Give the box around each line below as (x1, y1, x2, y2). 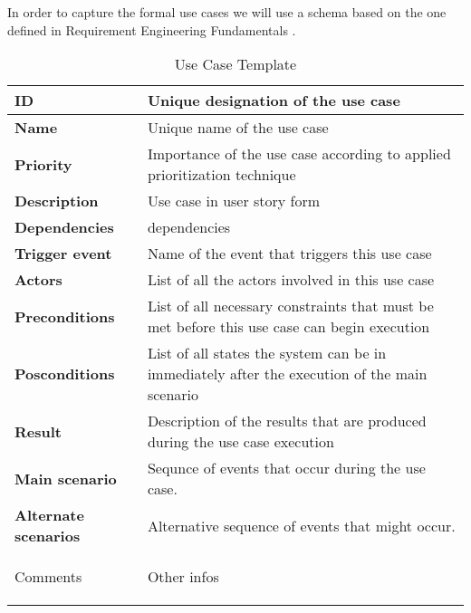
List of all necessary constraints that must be (147, 295, 434, 317)
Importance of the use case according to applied (147, 143, 451, 165)
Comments (14, 566, 82, 588)
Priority (14, 153, 72, 175)
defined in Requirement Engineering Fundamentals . (7, 20, 296, 39)
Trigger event (14, 243, 112, 264)
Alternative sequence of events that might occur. (147, 514, 456, 536)
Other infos (147, 566, 219, 588)
